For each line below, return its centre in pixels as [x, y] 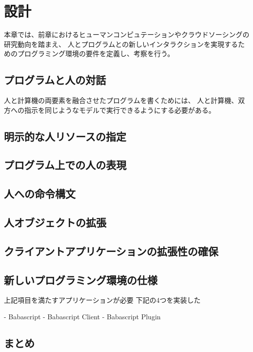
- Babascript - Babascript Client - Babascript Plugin [82, 316]
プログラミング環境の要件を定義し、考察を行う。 [96, 53]
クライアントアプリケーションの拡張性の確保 [111, 251]
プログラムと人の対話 [55, 80]
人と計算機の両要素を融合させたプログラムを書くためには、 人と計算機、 [121, 100]
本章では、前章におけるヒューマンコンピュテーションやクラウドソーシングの [127, 34]
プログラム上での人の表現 [65, 165]
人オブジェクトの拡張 [55, 222]
